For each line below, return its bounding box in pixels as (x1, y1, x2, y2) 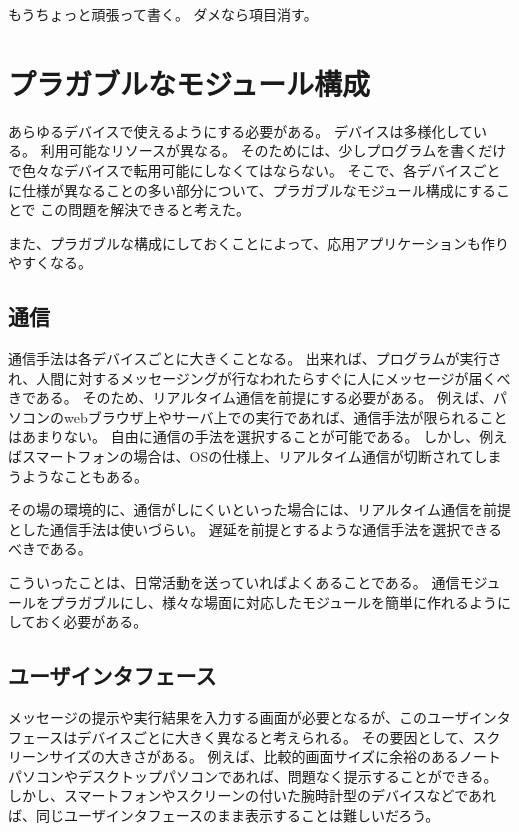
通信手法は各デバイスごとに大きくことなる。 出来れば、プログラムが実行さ (8, 348, 502, 369)
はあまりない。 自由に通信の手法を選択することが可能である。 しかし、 (8, 426, 480, 447)
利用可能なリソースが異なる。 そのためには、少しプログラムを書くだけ (40, 140, 507, 161)
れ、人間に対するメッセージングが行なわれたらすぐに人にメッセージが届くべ (8, 367, 511, 388)
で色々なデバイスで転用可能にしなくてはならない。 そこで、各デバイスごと (8, 159, 501, 180)
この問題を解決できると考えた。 (40, 199, 250, 220)
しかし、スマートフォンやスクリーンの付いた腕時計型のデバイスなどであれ (8, 785, 497, 806)
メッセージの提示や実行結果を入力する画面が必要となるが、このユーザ (8, 707, 469, 727)
